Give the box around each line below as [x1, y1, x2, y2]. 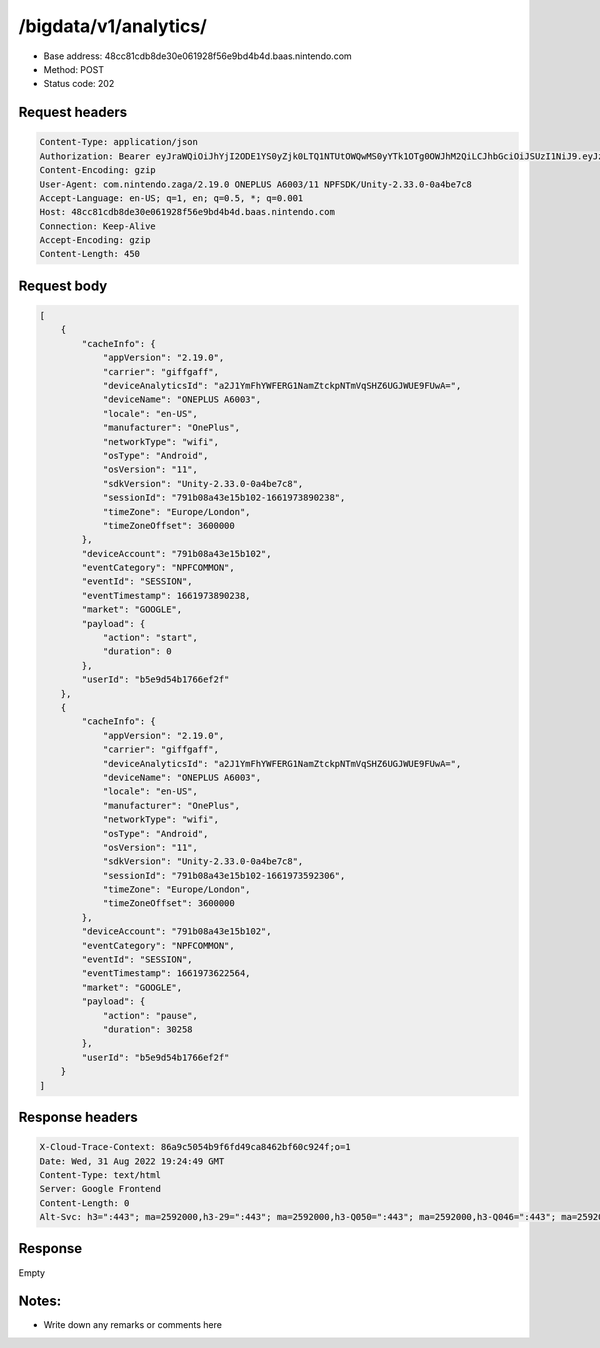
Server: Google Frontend [39, 1183, 162, 1195]
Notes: [18, 1293, 62, 1310]
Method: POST [43, 63, 105, 75]
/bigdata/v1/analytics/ [18, 15, 207, 37]
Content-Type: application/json [39, 136, 199, 148]
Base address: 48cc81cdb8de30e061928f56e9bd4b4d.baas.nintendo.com [43, 50, 352, 62]
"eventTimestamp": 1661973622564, [81, 968, 251, 979]
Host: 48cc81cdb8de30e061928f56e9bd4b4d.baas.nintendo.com [39, 206, 335, 218]
